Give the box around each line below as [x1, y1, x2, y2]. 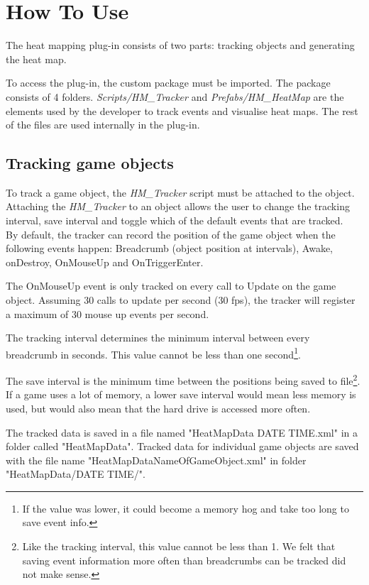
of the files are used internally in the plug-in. [6, 117, 200, 132]
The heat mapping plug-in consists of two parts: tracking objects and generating [6, 38, 355, 53]
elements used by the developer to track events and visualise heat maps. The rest [6, 103, 358, 118]
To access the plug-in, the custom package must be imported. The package [6, 75, 331, 90]
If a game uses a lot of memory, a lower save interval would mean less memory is [6, 387, 356, 402]
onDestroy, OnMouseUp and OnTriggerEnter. [6, 254, 204, 269]
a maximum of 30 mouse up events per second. [6, 306, 209, 321]
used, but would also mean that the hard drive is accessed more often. [6, 400, 311, 415]
